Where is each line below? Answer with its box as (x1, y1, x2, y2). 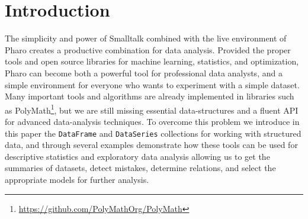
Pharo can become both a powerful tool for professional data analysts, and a (5, 66, 283, 79)
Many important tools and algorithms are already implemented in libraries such (5, 90, 294, 102)
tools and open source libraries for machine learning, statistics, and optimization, (5, 55, 299, 67)
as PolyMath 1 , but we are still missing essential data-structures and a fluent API (5, 102, 299, 116)
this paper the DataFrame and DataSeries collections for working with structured (5, 127, 301, 139)
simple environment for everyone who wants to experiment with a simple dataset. (5, 78, 300, 91)
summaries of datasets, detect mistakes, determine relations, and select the (5, 162, 276, 174)
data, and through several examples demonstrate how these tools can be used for (5, 139, 298, 151)
